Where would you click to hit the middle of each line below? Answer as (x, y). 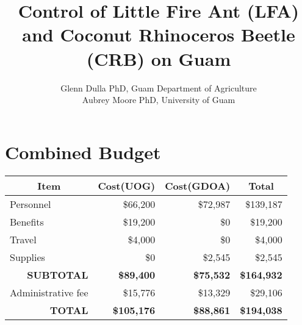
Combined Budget (83, 152)
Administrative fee (49, 292)
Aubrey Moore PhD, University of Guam (159, 100)
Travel (23, 239)
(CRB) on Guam (159, 58)
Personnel (31, 204)
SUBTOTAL (58, 274)
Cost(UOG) (127, 185)
